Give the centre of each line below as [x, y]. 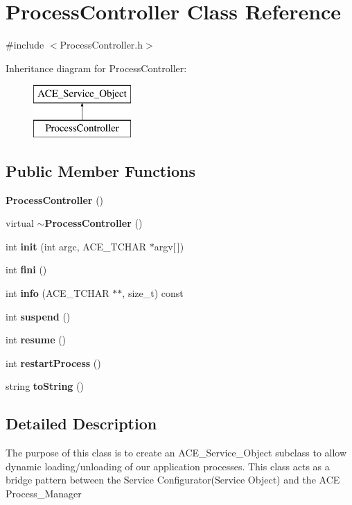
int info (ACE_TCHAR [58, 293]
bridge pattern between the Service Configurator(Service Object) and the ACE [173, 480]
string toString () [45, 386]
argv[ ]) [169, 246]
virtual [20, 223]
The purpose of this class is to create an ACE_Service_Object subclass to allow [176, 453]
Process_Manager [44, 494]
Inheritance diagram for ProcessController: [96, 68]
